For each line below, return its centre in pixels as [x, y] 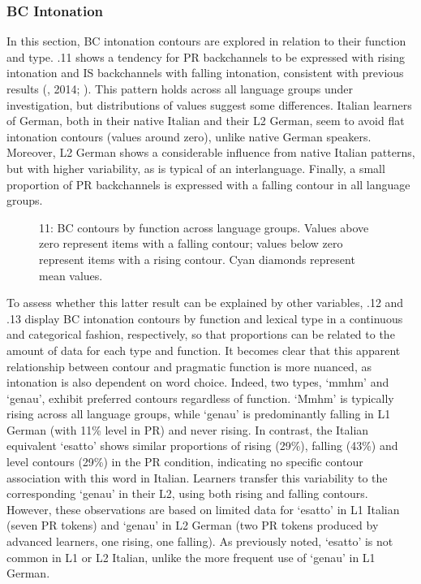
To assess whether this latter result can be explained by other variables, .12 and [205, 303]
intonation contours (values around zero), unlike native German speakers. [189, 136]
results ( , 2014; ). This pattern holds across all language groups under [180, 89]
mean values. [71, 275]
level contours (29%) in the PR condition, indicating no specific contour [185, 462]
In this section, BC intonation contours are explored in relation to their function [206, 41]
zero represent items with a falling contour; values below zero [191, 243]
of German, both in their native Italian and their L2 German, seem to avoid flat [206, 121]
